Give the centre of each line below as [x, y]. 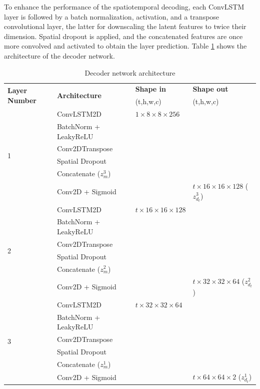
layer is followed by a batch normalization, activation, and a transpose [112, 16]
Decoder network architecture [130, 72]
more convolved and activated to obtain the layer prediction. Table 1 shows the [125, 46]
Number [22, 100]
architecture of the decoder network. [59, 55]
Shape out [210, 89]
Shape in [150, 89]
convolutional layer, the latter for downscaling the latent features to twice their [125, 26]
